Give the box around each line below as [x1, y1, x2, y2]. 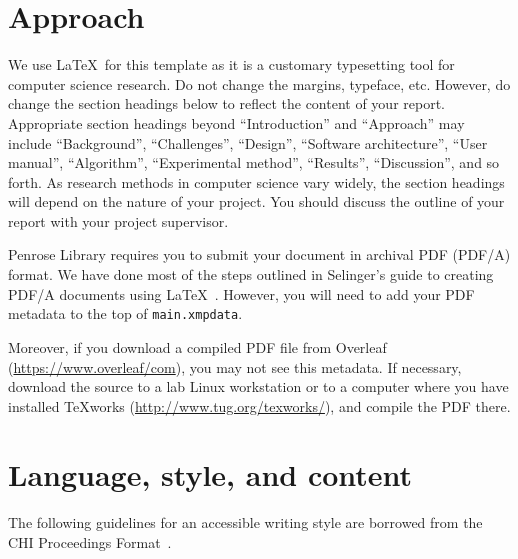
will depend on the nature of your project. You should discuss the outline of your [8, 191, 505, 212]
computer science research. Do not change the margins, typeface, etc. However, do [8, 73, 511, 94]
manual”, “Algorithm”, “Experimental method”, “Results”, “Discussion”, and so [8, 152, 500, 173]
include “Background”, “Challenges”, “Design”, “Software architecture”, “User [8, 132, 488, 153]
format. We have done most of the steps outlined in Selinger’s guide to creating [8, 264, 494, 285]
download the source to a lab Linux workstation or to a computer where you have [8, 376, 509, 397]
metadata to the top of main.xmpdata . [8, 303, 243, 324]
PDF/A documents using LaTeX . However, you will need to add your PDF [8, 283, 475, 304]
